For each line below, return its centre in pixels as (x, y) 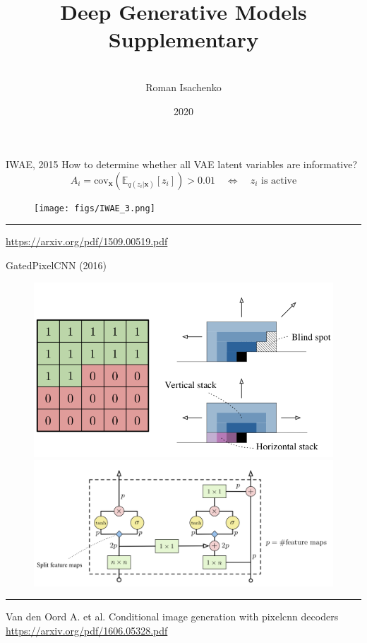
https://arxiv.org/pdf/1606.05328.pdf (87, 630)
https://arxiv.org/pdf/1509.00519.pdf (87, 241)
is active (279, 181)
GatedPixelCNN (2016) (56, 265)
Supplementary (183, 39)
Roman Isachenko (183, 87)
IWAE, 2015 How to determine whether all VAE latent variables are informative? (182, 164)
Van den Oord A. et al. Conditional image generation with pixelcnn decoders (172, 617)
